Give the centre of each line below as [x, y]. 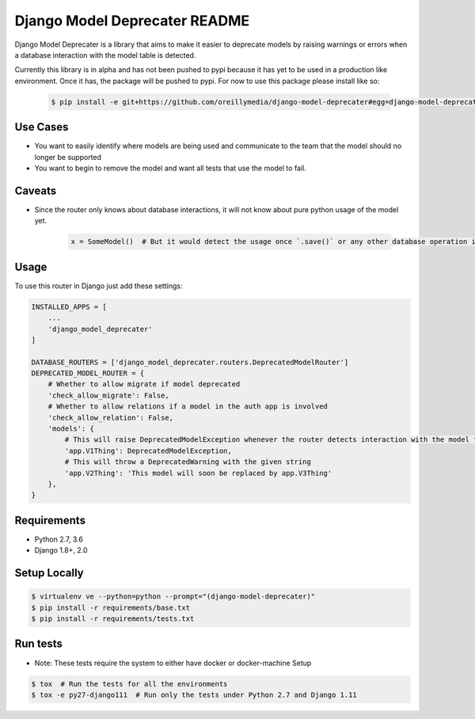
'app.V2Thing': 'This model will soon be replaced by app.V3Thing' [198, 473]
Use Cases [42, 127]
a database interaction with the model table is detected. [105, 55]
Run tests [38, 644]
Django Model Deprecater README [132, 21]
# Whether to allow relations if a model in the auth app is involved [188, 407]
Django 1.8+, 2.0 [61, 550]
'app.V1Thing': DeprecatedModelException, [148, 451]
